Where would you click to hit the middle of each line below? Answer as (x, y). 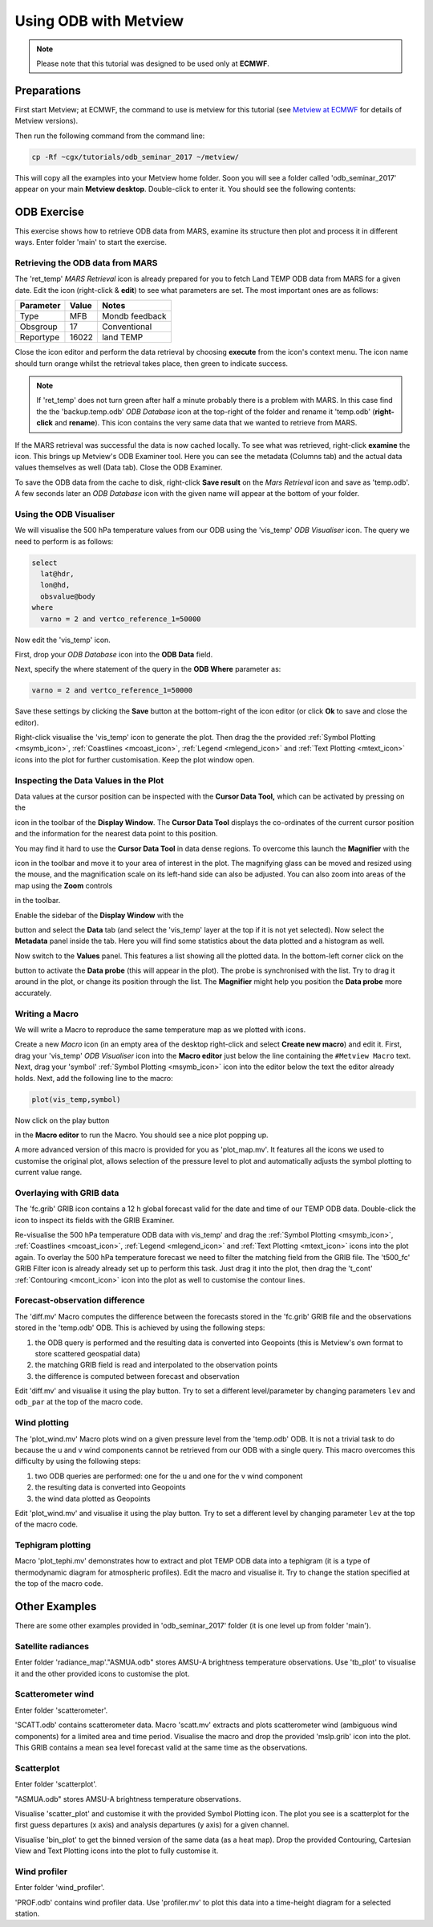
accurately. (33, 993)
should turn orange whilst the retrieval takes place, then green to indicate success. (152, 363)
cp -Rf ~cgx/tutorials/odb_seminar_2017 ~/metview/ (136, 157)
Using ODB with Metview (99, 21)
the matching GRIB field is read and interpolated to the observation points (156, 1365)
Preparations (48, 90)
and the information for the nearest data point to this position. (116, 834)
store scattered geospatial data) (87, 1353)
